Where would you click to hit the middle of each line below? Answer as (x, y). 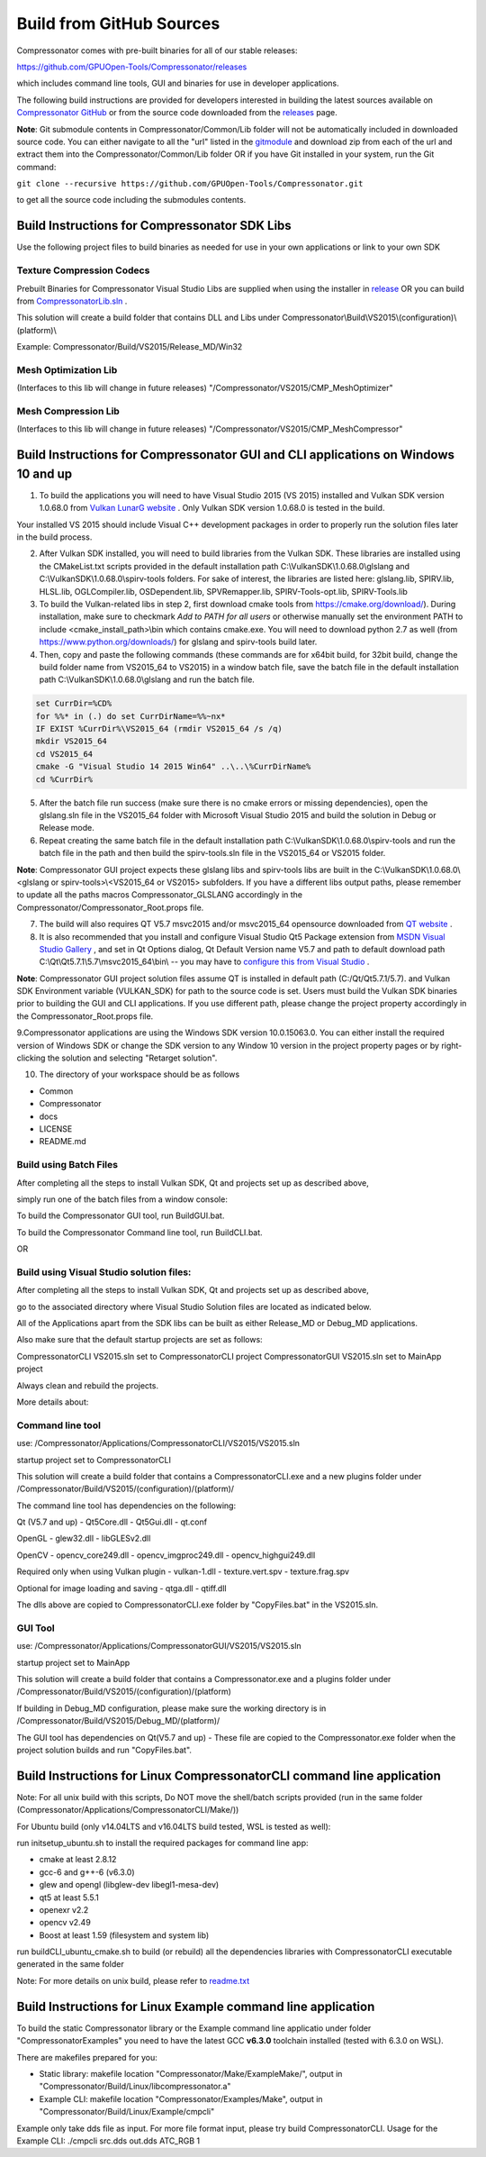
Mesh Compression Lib (68, 411)
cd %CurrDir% (64, 779)
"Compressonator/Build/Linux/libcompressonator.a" (135, 2087)
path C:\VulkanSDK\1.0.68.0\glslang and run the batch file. (147, 679)
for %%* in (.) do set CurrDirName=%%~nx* (130, 716)
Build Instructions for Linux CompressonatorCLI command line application (229, 1775)
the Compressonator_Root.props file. (85, 1016)
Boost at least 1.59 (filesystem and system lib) (124, 1935)
